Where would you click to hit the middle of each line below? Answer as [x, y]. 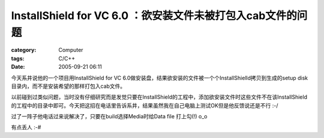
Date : [18, 67]
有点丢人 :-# [26, 127]
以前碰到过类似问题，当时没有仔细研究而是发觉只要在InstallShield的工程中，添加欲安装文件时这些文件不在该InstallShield [159, 97]
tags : [18, 58]
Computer [71, 50]
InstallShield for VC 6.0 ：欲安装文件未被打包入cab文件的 [154, 16]
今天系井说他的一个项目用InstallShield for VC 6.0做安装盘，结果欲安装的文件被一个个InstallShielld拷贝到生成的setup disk [160, 78]
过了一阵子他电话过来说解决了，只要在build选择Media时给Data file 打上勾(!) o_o [109, 116]
